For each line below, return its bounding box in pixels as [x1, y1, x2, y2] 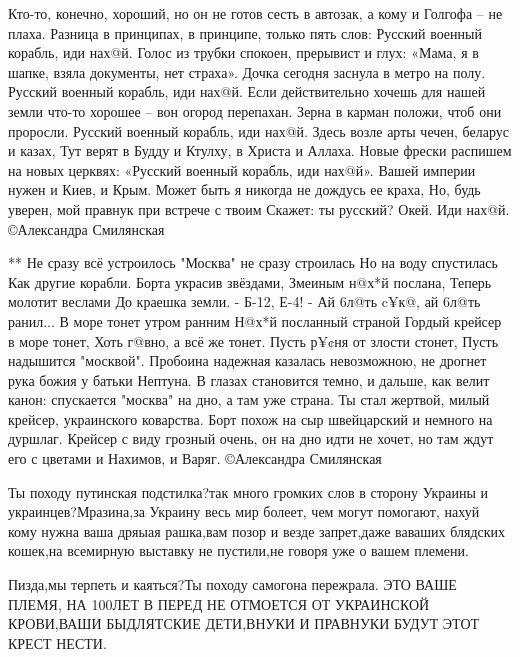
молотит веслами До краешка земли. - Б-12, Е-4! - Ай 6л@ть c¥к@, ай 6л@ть [8, 291, 481, 312]
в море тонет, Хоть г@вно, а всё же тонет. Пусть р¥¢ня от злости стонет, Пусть [8, 330, 499, 351]
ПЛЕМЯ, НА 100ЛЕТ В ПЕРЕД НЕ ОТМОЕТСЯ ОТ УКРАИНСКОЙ [8, 593, 430, 614]
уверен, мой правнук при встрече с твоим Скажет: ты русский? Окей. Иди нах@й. [8, 198, 510, 219]
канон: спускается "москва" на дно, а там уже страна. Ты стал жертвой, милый [8, 389, 490, 410]
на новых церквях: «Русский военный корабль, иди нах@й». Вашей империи [8, 159, 476, 180]
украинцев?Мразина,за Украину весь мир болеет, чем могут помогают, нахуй [8, 501, 480, 522]
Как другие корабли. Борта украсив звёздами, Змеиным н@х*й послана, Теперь [8, 271, 492, 292]
